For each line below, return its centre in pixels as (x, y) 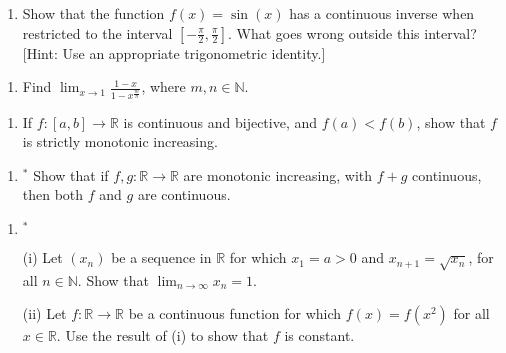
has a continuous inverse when (382, 13)
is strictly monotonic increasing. (120, 141)
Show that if (71, 174)
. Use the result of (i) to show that (162, 335)
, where (163, 86)
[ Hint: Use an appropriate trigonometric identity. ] (174, 52)
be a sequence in (161, 257)
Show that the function (93, 13)
